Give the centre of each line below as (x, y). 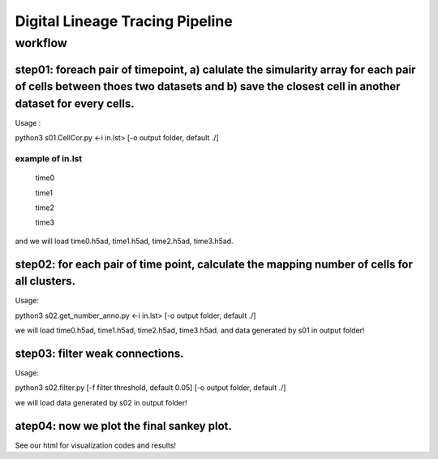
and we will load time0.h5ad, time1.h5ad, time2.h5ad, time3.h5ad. (125, 241)
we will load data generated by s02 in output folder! (101, 402)
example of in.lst (49, 159)
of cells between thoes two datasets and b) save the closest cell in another (208, 86)
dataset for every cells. (75, 103)
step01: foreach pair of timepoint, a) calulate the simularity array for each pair (215, 69)
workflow (41, 43)
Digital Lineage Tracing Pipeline (124, 21)
